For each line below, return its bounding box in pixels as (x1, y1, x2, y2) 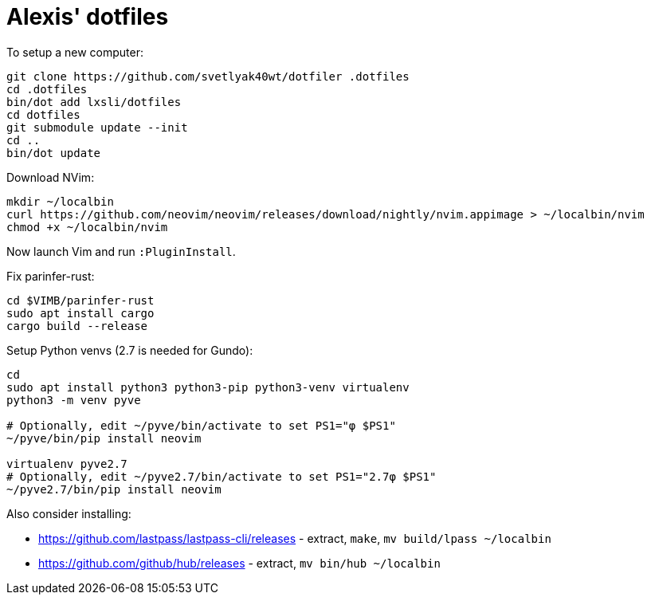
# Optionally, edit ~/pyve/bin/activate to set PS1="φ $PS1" (6, 418, 396, 432)
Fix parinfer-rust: (6, 269, 95, 283)
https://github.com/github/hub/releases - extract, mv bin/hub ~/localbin (38, 556, 441, 570)
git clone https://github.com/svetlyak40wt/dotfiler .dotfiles (6, 69, 410, 83)
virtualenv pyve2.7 (6, 457, 127, 470)
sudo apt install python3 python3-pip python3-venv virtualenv (6, 380, 410, 394)
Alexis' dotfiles (6, 3, 169, 30)
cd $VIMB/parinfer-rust (6, 293, 155, 307)
